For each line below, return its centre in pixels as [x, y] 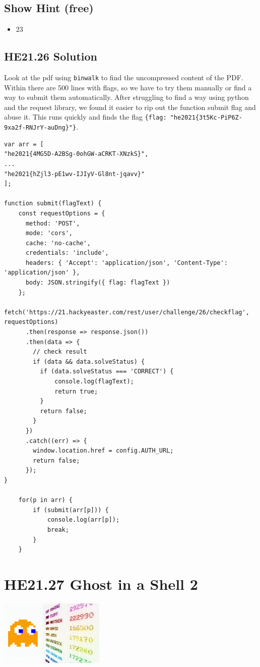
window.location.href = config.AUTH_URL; [103, 451]
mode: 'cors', [49, 233]
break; [58, 530]
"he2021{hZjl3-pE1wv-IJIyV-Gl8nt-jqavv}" [75, 174]
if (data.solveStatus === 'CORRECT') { [107, 372]
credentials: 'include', [67, 253]
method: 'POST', [53, 223]
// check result [60, 352]
